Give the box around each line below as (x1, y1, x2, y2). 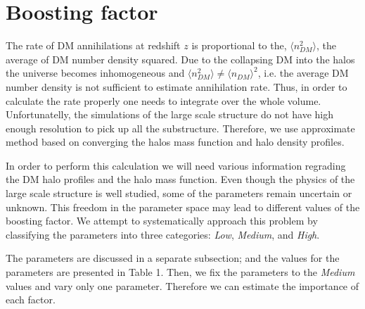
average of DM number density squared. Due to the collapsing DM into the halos (6, 51, 355, 66)
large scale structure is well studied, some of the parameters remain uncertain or (6, 186, 352, 201)
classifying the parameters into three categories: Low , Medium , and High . (6, 227, 320, 241)
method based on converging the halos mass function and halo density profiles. (6, 134, 345, 149)
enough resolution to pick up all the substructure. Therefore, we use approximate (6, 120, 355, 135)
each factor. (6, 292, 56, 307)
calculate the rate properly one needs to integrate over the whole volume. (6, 93, 321, 108)
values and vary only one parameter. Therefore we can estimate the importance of (6, 278, 359, 293)
